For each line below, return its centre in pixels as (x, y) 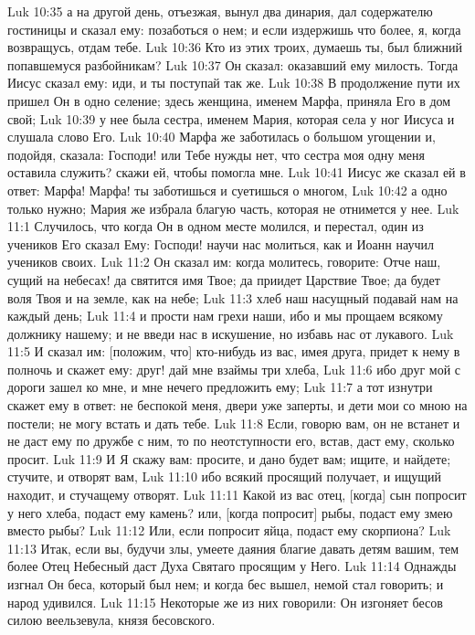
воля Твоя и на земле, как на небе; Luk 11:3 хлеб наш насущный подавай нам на (233, 297)
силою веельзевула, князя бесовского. (111, 620)
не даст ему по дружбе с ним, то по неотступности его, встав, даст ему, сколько (231, 441)
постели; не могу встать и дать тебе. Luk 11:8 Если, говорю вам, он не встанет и (234, 423)
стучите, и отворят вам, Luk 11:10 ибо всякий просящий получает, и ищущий (225, 476)
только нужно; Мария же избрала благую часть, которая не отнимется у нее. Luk (233, 208)
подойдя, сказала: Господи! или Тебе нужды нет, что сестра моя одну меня (216, 154)
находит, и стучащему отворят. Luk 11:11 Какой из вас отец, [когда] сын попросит (237, 495)
